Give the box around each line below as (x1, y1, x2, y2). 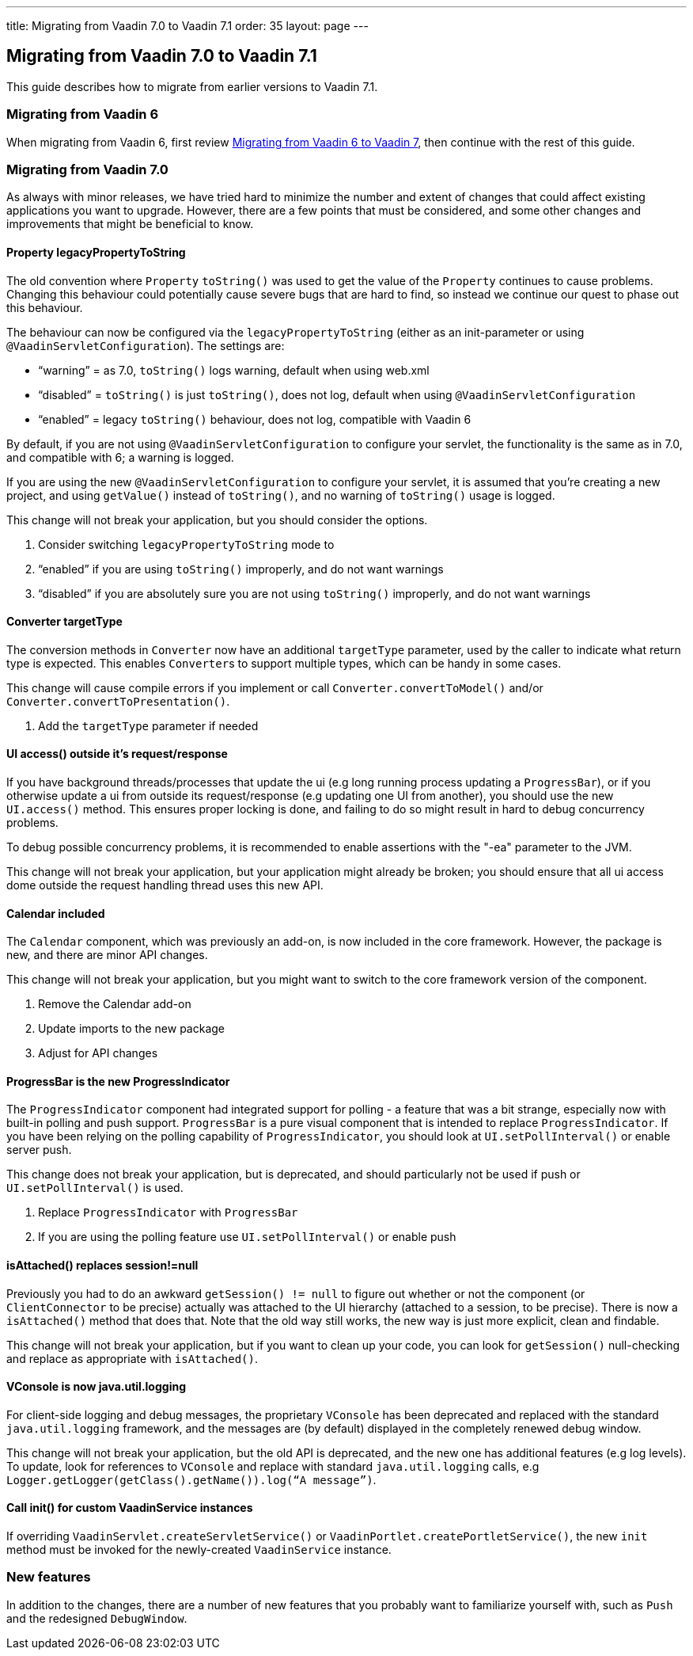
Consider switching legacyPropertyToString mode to (38, 537, 335, 551)
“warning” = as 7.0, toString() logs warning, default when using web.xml (38, 363, 430, 377)
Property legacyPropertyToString (6, 245, 186, 259)
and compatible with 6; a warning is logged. (6, 450, 234, 464)
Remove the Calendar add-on (38, 997, 191, 1011)
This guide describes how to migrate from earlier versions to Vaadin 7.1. (6, 79, 378, 93)
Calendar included (6, 906, 105, 920)
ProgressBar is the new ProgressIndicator (6, 1074, 230, 1088)
